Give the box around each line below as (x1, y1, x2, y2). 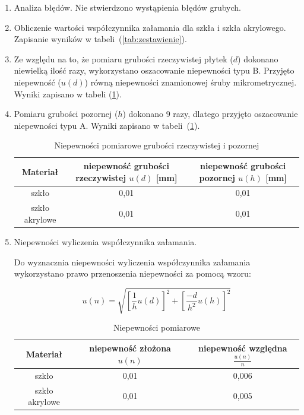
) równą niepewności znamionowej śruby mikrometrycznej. (84, 75, 297, 88)
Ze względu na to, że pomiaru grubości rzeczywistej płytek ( (14, 52, 233, 65)
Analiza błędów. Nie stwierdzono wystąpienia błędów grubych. (14, 1, 241, 13)
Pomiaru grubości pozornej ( (14, 107, 118, 120)
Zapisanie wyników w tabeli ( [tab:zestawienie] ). (14, 33, 187, 45)
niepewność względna (198, 341, 287, 354)
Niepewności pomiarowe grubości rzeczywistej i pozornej (54, 139, 259, 151)
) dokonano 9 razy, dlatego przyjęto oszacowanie (122, 107, 298, 120)
